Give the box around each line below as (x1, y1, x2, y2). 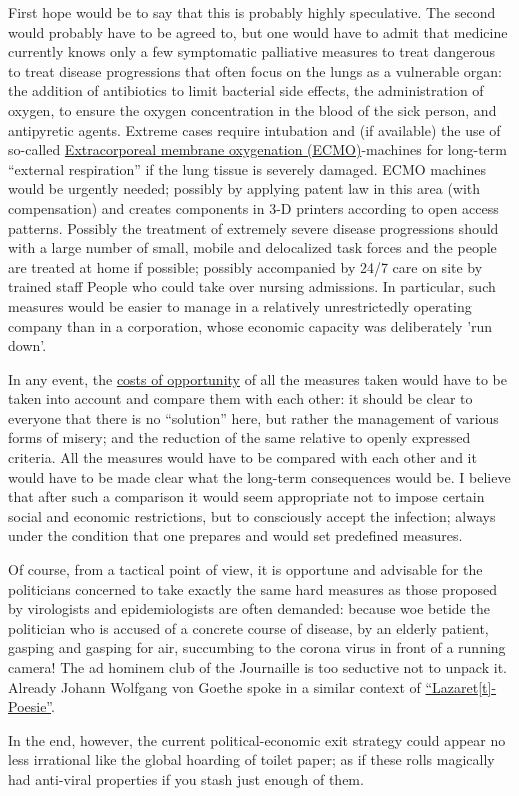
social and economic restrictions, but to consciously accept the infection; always (8, 505, 496, 526)
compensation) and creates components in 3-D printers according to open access (8, 197, 499, 218)
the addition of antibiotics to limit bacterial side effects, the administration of (8, 80, 484, 101)
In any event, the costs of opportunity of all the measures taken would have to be (8, 368, 507, 389)
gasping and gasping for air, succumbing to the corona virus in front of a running (8, 637, 506, 658)
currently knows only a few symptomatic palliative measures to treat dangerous (8, 41, 496, 62)
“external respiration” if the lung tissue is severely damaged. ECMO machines (8, 158, 486, 179)
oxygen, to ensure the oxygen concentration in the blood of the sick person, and (8, 99, 497, 120)
